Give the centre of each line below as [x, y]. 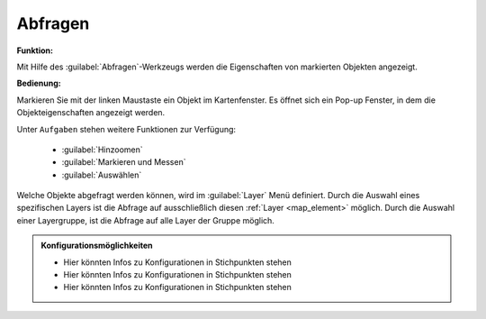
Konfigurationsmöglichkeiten [97, 246]
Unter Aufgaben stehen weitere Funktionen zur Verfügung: [126, 129]
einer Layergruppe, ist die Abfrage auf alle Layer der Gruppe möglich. [145, 220]
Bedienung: [39, 83]
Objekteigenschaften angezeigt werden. [91, 113]
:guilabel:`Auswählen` [102, 175]
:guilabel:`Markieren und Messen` [124, 162]
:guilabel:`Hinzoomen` [102, 150]
